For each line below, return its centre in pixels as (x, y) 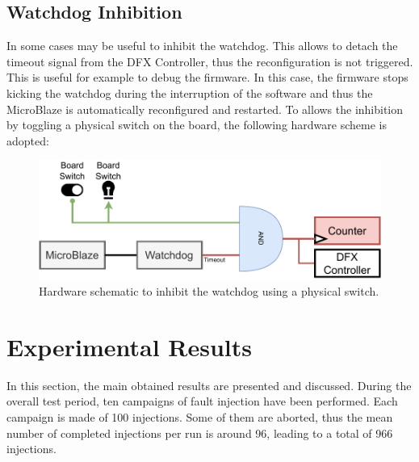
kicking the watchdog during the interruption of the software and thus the (190, 92)
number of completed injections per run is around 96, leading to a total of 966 (200, 433)
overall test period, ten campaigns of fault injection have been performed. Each (202, 401)
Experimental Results (129, 346)
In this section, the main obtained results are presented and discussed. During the (209, 385)
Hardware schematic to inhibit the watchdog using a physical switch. (209, 291)
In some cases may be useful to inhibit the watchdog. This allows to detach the (202, 46)
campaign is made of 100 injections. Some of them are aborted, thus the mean (200, 417)
